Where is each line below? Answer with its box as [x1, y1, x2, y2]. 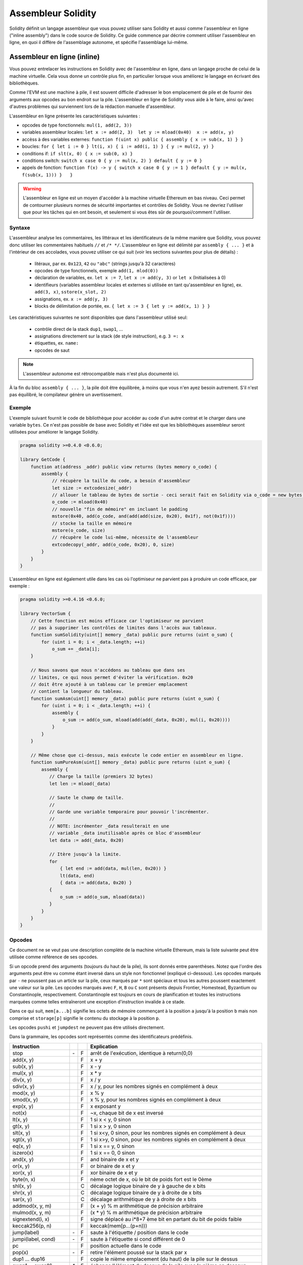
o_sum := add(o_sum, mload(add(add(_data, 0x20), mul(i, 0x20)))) [62, 716, 231, 723]
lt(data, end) [60, 873, 95, 878]
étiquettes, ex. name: [34, 340, 79, 346]
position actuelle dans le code [90, 1242, 162, 1249]
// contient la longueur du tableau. [30, 689, 124, 694]
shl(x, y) [12, 1182, 32, 1189]
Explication [90, 1043, 118, 1050]
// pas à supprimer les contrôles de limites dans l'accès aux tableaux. [30, 625, 217, 630]
